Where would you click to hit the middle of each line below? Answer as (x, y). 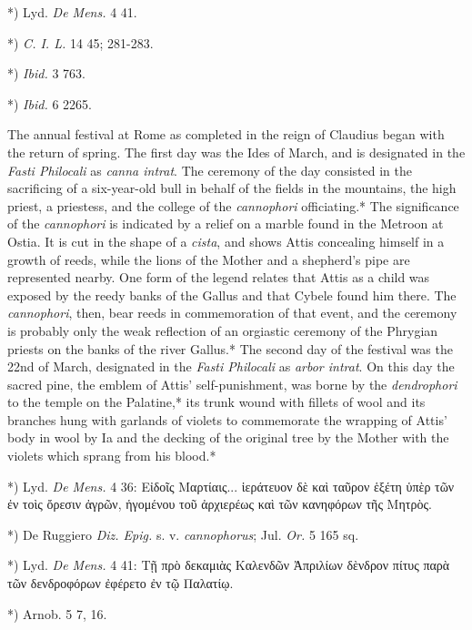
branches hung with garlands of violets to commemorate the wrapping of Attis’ (227, 419)
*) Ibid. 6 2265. (50, 103)
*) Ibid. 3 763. (46, 73)
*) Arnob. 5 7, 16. (57, 613)
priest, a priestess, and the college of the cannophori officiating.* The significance (233, 205)
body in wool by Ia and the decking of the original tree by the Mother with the (228, 437)
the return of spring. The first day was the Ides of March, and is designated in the (236, 152)
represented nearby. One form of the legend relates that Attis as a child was (219, 277)
